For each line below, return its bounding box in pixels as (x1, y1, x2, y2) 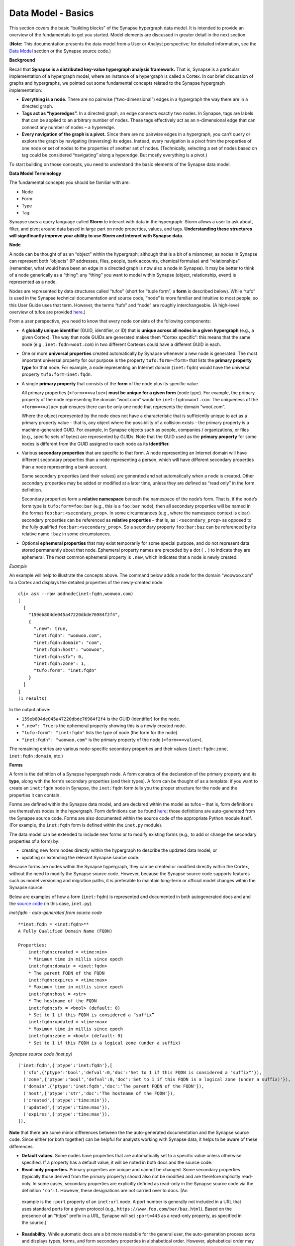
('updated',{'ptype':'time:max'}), (23, 1104, 110, 1110)
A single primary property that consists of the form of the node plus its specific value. (21, 380, 199, 386)
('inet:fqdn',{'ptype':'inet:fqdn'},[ (18, 1063, 113, 1069)
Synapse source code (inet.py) (9, 1051, 73, 1057)
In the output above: (9, 707, 51, 713)
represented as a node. (9, 279, 57, 285)
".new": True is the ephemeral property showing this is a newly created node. (21, 723, 186, 729)
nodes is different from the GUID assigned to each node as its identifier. (21, 441, 170, 447)
